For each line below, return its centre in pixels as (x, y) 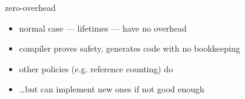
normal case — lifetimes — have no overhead (103, 28)
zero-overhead (30, 7)
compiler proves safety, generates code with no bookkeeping (129, 48)
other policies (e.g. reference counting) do (96, 68)
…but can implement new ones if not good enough (112, 89)
